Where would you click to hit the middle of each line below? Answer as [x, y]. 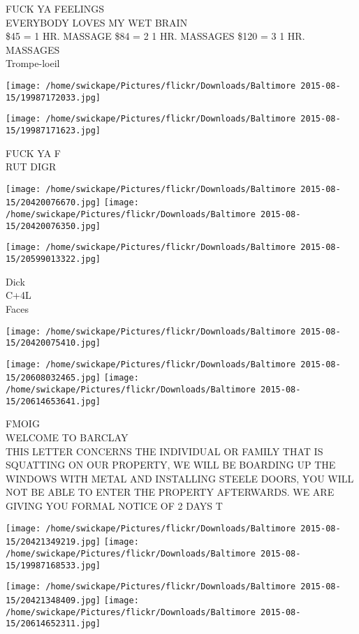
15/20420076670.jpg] [53, 203]
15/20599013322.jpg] [53, 259]
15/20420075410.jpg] [53, 343]
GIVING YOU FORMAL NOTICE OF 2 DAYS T [114, 506]
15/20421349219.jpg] [53, 542]
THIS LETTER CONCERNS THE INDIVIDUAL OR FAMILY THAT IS [164, 451]
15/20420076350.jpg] [53, 226]
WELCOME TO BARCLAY [67, 437]
